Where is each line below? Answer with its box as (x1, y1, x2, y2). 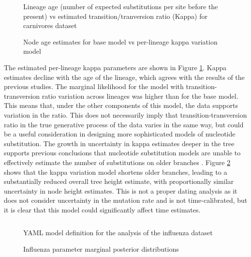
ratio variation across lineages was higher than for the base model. (42, 91, 238, 101)
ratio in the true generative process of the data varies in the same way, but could (4, 119, 244, 129)
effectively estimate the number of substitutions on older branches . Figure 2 (4, 157, 231, 167)
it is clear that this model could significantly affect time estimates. (4, 204, 201, 214)
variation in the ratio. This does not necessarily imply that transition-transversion (4, 109, 247, 120)
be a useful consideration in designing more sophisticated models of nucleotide (4, 129, 236, 139)
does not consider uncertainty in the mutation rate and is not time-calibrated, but (4, 195, 248, 205)
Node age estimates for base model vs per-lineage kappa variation (23, 36, 218, 46)
